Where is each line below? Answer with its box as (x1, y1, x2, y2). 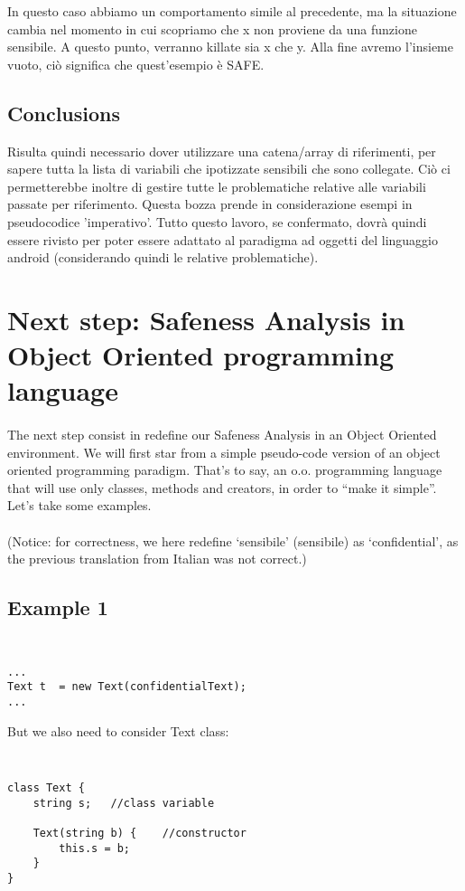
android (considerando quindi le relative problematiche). (7, 248, 319, 267)
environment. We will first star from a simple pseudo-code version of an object (7, 442, 441, 461)
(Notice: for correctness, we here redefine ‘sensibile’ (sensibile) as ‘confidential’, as (7, 531, 459, 550)
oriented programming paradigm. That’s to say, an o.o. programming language (7, 460, 442, 479)
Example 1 (7, 593, 108, 621)
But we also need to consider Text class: (7, 721, 229, 740)
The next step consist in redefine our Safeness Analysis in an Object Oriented (7, 425, 437, 444)
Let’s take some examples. (7, 496, 152, 515)
